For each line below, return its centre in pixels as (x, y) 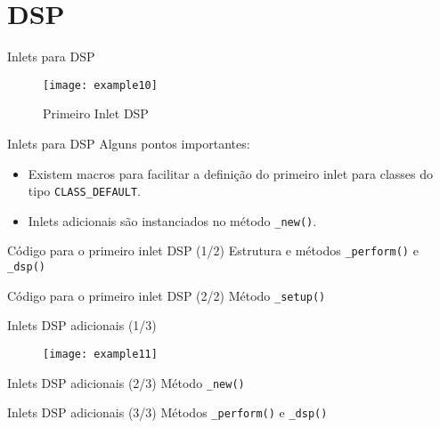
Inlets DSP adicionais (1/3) (82, 325)
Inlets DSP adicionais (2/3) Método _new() (126, 382)
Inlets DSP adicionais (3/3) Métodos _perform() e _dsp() (167, 412)
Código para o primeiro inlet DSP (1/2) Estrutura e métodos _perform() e (213, 250)
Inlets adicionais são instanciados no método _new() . (172, 220)
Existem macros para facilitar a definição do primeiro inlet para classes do (231, 173)
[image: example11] (100, 355)
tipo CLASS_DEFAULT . (84, 191)
